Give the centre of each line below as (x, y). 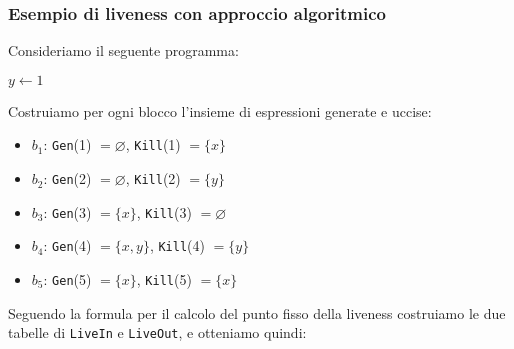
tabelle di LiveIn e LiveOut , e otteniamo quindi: (157, 332)
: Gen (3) (67, 211)
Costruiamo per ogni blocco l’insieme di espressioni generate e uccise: (220, 110)
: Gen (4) (67, 245)
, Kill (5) (164, 279)
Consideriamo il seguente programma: (123, 50)
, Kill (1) (153, 144)
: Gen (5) (67, 279)
